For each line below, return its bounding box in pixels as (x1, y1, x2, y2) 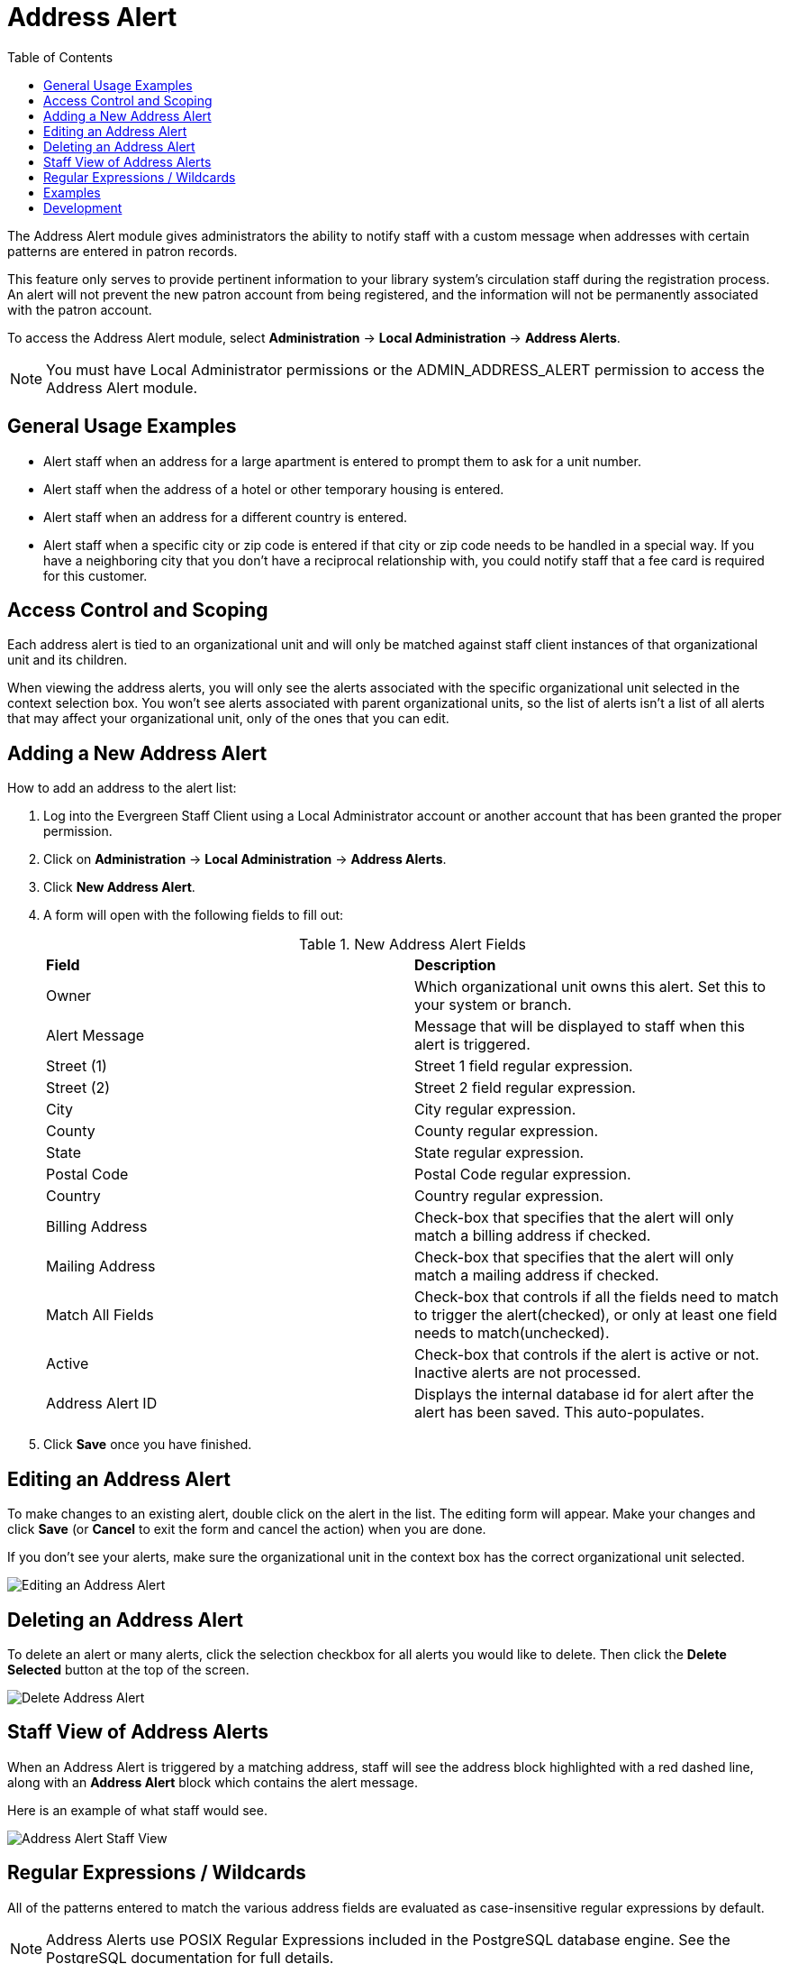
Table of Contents (7, 49, 113, 65)
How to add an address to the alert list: (7, 780, 237, 796)
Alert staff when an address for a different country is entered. (43, 509, 408, 525)
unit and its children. (7, 652, 128, 668)
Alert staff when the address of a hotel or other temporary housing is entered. (43, 481, 504, 497)
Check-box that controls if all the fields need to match (414, 1288, 779, 1307)
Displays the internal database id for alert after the (414, 1385, 755, 1404)
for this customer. (43, 567, 148, 583)
